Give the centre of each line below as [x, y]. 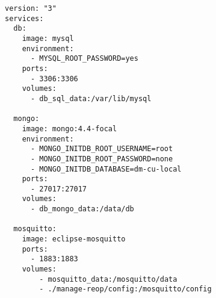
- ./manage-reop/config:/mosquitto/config [125, 289]
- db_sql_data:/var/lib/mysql [91, 98]
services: [24, 18]
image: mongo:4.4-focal [69, 129]
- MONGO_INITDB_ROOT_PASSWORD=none [102, 159]
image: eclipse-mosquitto [74, 239]
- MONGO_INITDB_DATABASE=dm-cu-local [106, 169]
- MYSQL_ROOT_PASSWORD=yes [84, 59]
